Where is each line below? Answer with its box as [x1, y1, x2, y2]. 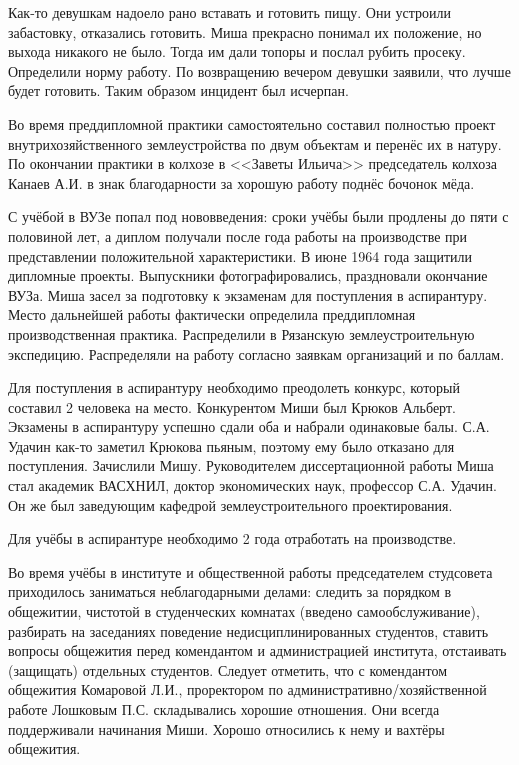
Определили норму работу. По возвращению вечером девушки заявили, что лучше [8, 60, 511, 81]
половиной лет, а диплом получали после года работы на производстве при [8, 225, 468, 246]
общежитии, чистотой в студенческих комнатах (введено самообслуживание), [8, 601, 480, 622]
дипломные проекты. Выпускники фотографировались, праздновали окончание [8, 265, 488, 286]
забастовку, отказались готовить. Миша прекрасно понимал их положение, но [8, 21, 482, 42]
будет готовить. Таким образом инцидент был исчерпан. [8, 80, 349, 101]
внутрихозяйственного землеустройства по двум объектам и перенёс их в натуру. [8, 133, 502, 154]
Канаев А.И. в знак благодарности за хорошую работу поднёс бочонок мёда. [8, 172, 475, 193]
